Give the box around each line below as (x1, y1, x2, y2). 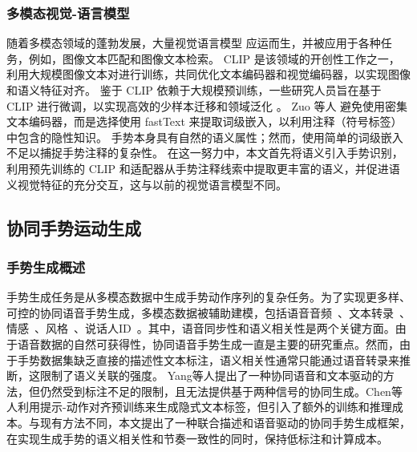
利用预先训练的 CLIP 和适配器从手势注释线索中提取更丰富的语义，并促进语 (6, 159, 400, 176)
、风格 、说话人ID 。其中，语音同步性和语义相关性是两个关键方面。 (34, 320, 395, 337)
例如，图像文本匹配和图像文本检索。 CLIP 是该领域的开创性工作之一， (28, 50, 400, 67)
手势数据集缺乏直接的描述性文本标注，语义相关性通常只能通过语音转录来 (17, 351, 399, 368)
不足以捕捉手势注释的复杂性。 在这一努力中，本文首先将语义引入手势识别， (6, 144, 403, 161)
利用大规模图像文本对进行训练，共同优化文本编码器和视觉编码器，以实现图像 (6, 66, 411, 83)
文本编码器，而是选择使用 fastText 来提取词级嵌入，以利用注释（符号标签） (6, 113, 403, 130)
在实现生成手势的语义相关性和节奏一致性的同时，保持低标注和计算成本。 (6, 430, 388, 446)
